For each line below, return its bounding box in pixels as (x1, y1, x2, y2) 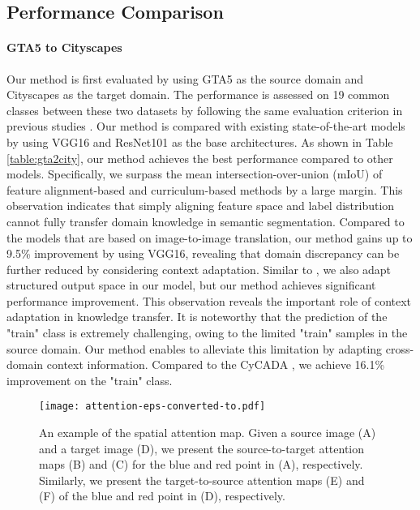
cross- (385, 340, 414, 357)
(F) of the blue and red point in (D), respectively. (39, 487, 285, 504)
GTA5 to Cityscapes (6, 39, 122, 56)
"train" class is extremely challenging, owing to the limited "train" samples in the (6, 324, 408, 341)
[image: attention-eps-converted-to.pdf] (39, 401, 266, 413)
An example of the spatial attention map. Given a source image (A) (39, 424, 376, 441)
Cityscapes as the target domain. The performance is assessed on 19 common (6, 86, 390, 103)
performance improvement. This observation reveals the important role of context (6, 292, 412, 309)
